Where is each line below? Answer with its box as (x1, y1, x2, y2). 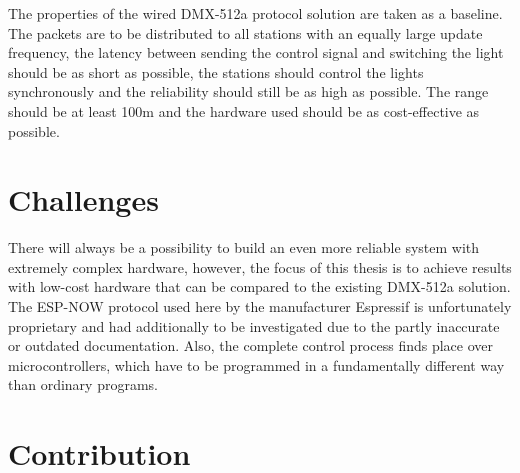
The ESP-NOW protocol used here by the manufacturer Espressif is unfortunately (8, 296, 512, 317)
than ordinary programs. (8, 374, 158, 395)
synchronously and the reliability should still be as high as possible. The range (8, 81, 489, 102)
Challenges (8, 179, 159, 220)
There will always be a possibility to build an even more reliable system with (8, 237, 480, 258)
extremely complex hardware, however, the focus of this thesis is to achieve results (8, 256, 512, 277)
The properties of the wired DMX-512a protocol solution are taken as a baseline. (8, 3, 503, 23)
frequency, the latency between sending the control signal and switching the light (8, 42, 504, 63)
